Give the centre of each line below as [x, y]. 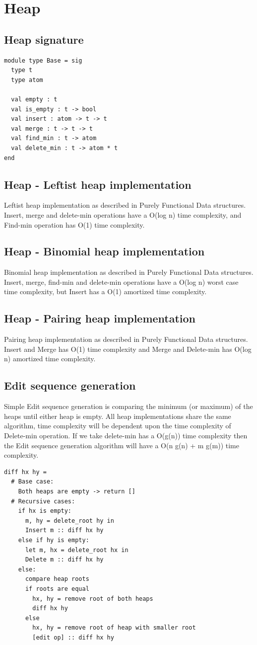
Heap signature [44, 39]
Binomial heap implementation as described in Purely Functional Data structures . [129, 272]
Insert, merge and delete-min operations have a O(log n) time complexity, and [123, 214]
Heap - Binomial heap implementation [104, 251]
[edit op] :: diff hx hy [73, 637]
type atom [27, 80]
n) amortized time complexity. [50, 359]
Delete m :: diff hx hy [64, 560]
